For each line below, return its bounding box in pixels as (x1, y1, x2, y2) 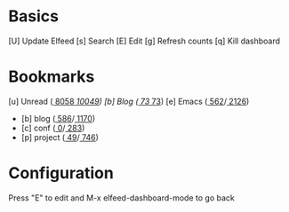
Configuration (8, 163, 115, 184)
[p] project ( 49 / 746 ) (20, 131, 100, 143)
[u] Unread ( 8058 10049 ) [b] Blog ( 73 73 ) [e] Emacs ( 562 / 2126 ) (8, 96, 250, 106)
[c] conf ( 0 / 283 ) (20, 122, 85, 133)
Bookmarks (8, 67, 95, 87)
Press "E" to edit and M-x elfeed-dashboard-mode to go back (8, 192, 235, 203)
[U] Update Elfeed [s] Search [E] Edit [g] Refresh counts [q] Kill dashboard (8, 35, 281, 46)
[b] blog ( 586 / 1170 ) (20, 113, 95, 123)
